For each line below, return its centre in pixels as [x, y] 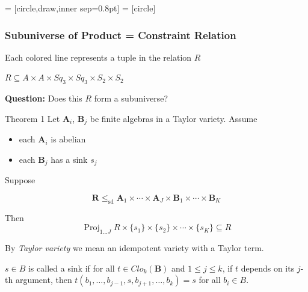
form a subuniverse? [131, 98]
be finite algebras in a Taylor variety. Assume [174, 118]
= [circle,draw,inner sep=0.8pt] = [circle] [80, 8]
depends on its [268, 268]
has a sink [69, 159]
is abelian [68, 139]
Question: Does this [44, 98]
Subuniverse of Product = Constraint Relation [121, 35]
